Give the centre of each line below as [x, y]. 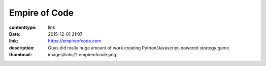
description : [22, 48]
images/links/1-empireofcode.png [82, 55]
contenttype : [23, 27]
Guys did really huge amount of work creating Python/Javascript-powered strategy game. [139, 48]
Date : [15, 34]
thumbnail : [20, 55]
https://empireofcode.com [75, 41]
